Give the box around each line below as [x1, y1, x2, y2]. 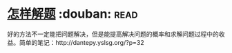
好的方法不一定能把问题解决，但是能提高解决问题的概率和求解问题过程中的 [7, 30, 219, 38]
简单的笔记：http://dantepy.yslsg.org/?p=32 [19, 38, 144, 46]
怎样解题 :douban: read [7, 6, 138, 22]
